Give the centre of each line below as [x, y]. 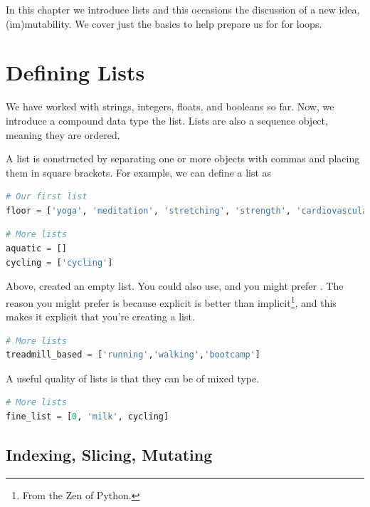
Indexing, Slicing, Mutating [109, 455]
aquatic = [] [36, 249]
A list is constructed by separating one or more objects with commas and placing [183, 158]
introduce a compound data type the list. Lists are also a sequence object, [167, 120]
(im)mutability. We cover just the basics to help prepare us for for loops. [164, 23]
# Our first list [47, 197]
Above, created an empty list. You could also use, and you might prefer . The [175, 286]
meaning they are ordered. [63, 134]
